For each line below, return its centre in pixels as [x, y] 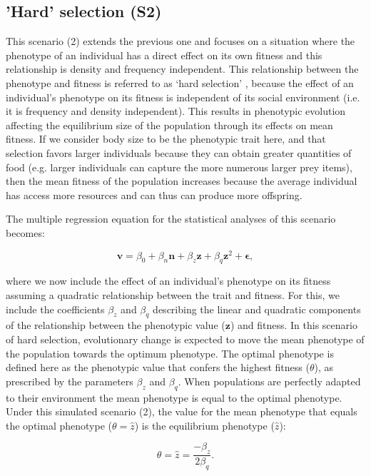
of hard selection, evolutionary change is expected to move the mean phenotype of [185, 339]
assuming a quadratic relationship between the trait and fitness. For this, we [173, 294]
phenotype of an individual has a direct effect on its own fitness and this [164, 55]
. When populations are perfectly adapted [269, 381]
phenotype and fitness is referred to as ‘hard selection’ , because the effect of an [180, 82]
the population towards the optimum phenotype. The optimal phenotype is [170, 353]
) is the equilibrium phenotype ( [204, 425]
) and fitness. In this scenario [294, 325]
